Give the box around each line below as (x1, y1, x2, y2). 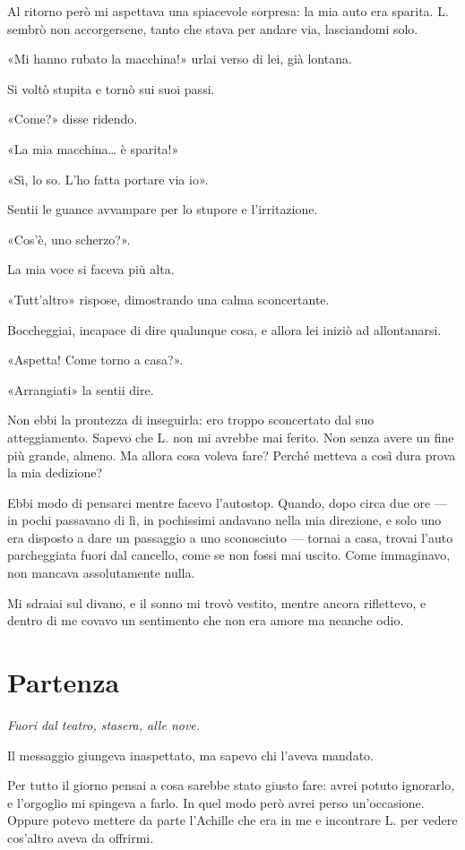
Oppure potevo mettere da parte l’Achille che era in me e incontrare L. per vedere (7, 811, 458, 829)
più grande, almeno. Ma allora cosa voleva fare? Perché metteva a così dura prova (7, 445, 456, 464)
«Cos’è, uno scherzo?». (7, 229, 131, 248)
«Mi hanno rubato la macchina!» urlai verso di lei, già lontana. (7, 49, 352, 68)
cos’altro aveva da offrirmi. (7, 828, 154, 846)
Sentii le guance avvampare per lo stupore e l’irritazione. (7, 200, 318, 219)
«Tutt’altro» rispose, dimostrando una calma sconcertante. (7, 289, 330, 308)
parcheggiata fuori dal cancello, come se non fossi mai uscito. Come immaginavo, (7, 545, 451, 564)
